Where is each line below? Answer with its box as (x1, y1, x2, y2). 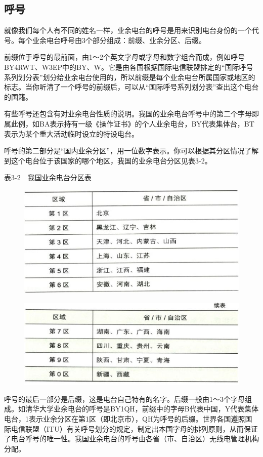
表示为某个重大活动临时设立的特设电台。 (4, 128, 139, 139)
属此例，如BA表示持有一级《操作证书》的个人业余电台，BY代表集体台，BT (4, 118, 254, 129)
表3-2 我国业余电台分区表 (4, 172, 92, 183)
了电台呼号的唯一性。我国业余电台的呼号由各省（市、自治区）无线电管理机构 (4, 433, 259, 444)
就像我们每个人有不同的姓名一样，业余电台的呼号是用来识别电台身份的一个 (4, 25, 252, 35)
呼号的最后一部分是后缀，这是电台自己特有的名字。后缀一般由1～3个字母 (4, 393, 245, 404)
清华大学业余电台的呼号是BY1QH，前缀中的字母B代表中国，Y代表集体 (25, 403, 259, 414)
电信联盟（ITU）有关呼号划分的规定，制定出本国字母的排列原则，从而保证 (11, 423, 258, 434)
